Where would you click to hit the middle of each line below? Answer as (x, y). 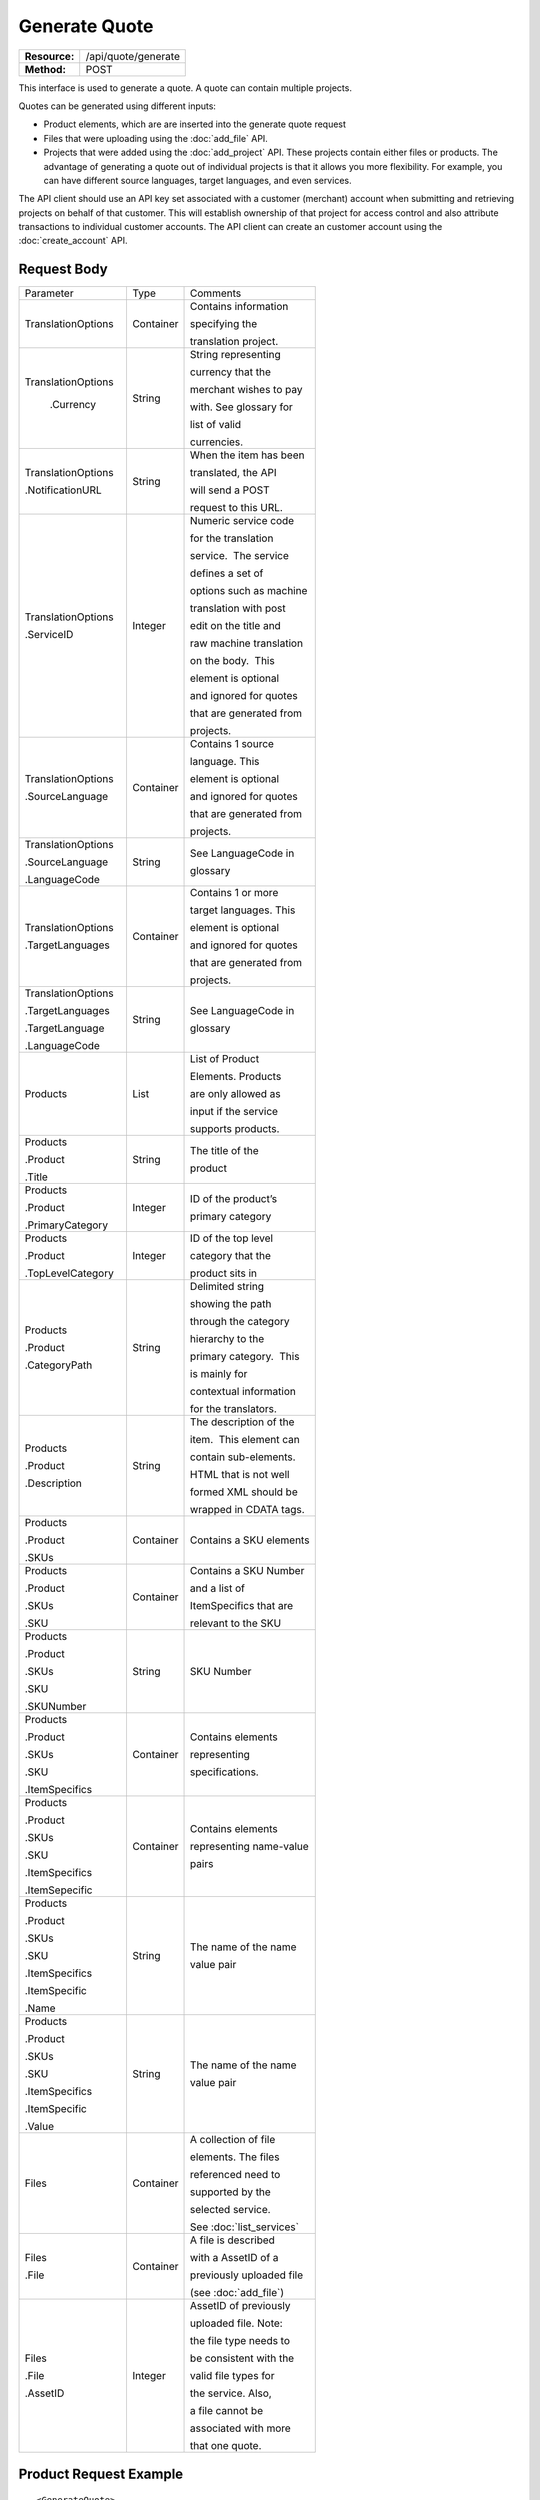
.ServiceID (49, 635)
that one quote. (226, 2446)
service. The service (240, 556)
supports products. (235, 1129)
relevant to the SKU (236, 1623)
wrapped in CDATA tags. (247, 1510)
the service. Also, (231, 2393)
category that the (231, 1256)
